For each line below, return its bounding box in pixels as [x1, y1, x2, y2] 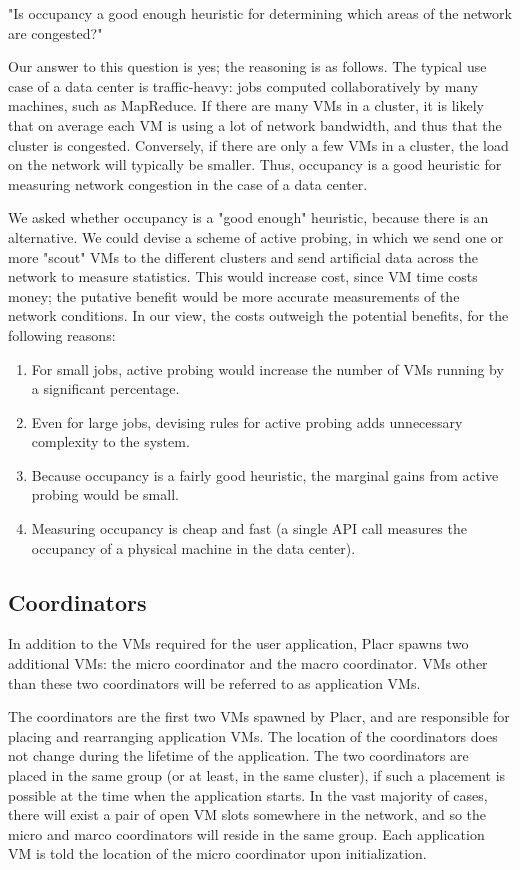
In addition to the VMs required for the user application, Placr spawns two [8, 633, 469, 654]
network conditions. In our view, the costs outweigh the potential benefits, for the [8, 305, 509, 326]
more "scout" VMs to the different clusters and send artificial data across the [8, 246, 479, 267]
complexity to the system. [31, 431, 190, 452]
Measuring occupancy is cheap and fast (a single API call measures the [31, 518, 467, 539]
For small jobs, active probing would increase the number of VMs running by [31, 358, 504, 379]
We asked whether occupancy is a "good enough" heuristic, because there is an [8, 207, 489, 228]
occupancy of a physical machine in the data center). [31, 537, 356, 558]
